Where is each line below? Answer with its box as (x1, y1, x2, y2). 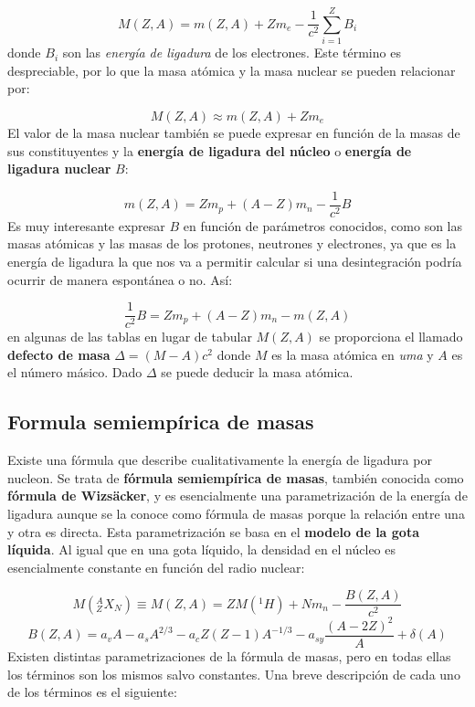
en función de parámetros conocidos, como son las (183, 216, 463, 235)
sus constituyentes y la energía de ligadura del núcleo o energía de (7, 141, 412, 160)
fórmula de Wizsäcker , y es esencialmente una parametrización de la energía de (7, 486, 468, 505)
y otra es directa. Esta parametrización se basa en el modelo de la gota (7, 522, 419, 541)
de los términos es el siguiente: (7, 682, 177, 702)
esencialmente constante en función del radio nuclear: (7, 557, 305, 576)
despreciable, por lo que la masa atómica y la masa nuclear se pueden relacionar (7, 60, 456, 79)
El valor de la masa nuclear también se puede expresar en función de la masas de (7, 122, 460, 142)
